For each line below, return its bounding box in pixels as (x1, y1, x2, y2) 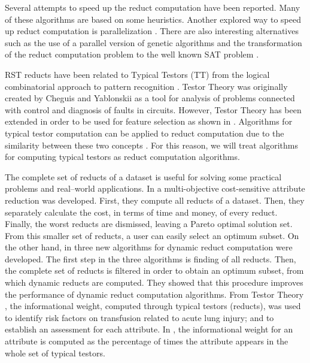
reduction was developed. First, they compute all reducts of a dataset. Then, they (5, 193, 305, 206)
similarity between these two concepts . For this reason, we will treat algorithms (5, 138, 299, 151)
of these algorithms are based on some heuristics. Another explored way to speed (5, 13, 301, 25)
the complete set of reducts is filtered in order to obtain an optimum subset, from (5, 264, 304, 277)
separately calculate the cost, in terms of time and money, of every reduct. (5, 205, 278, 218)
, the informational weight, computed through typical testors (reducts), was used (5, 300, 301, 312)
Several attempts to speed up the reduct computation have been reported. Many (5, 1, 300, 13)
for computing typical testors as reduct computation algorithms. (5, 150, 240, 163)
